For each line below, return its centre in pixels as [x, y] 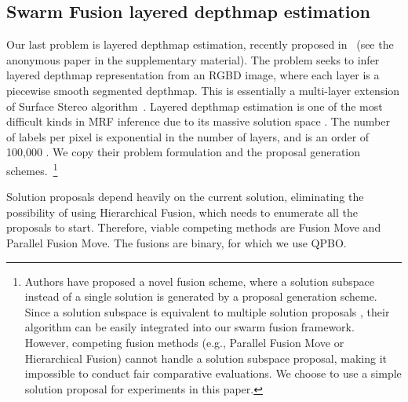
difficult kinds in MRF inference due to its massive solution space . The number [198, 121]
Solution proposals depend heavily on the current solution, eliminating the [185, 197]
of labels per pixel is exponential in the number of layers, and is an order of [188, 136]
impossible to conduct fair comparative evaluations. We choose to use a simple [213, 373]
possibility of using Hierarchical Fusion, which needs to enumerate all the [182, 212]
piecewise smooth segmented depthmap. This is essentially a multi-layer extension [203, 90]
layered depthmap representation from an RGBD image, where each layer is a [193, 75]
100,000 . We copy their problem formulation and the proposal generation [184, 152]
